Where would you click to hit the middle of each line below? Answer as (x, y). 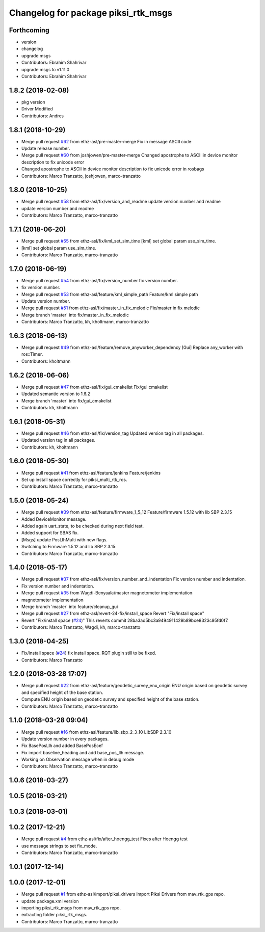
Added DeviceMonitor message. (54, 519)
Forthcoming (29, 30)
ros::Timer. (32, 354)
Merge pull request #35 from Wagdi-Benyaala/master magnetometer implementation (107, 593)
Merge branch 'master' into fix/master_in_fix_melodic (75, 315)
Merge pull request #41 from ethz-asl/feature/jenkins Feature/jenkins (91, 473)
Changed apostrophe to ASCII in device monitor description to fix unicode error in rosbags (113, 169)
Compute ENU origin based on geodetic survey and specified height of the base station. (110, 699)
